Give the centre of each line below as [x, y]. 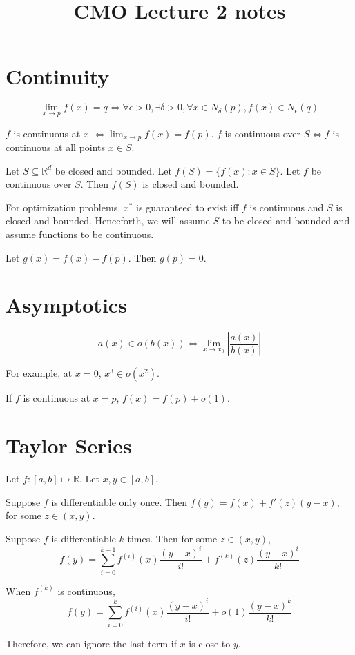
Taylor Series [69, 446]
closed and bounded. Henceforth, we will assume [108, 221]
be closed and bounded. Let [113, 170]
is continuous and [287, 207]
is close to [210, 643]
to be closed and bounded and [286, 221]
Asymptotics [66, 305]
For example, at [39, 373]
